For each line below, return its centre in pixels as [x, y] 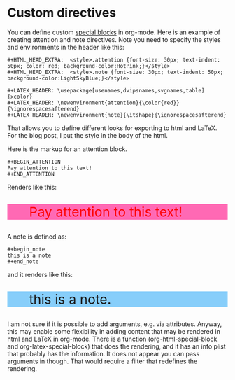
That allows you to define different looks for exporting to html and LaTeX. [112, 128]
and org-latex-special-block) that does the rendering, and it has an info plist [116, 346]
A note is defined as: [37, 237]
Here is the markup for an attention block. [67, 149]
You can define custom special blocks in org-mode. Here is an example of [114, 32]
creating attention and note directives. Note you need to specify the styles [114, 39]
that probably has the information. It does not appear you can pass [104, 353]
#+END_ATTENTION [31, 174]
